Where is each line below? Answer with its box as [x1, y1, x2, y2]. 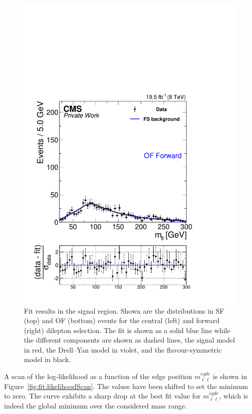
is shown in [213, 371, 247, 382]
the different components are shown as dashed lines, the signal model [24, 335, 235, 345]
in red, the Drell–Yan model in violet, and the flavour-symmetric [24, 344, 222, 355]
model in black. [24, 354, 71, 365]
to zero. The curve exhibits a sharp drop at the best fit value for [4, 391, 201, 401]
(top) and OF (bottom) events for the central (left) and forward [24, 315, 220, 326]
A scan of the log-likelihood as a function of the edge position [4, 371, 193, 382]
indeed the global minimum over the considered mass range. [4, 400, 187, 411]
